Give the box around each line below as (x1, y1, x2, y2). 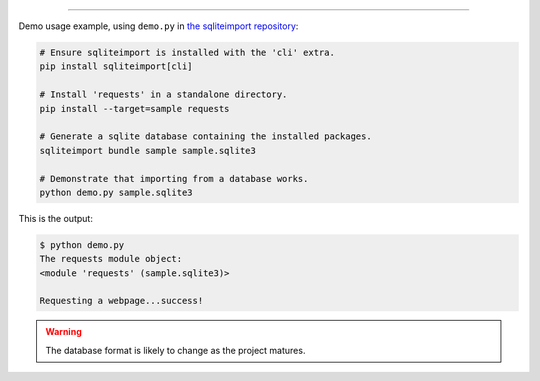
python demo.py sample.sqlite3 (39, 186, 194, 198)
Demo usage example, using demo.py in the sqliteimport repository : (18, 20, 299, 32)
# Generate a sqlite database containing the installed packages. (39, 131, 372, 142)
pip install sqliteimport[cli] (39, 61, 194, 72)
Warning (45, 326, 82, 338)
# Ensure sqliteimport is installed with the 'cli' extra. (39, 46, 335, 58)
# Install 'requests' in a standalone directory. (39, 89, 288, 100)
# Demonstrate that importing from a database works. (39, 173, 309, 184)
